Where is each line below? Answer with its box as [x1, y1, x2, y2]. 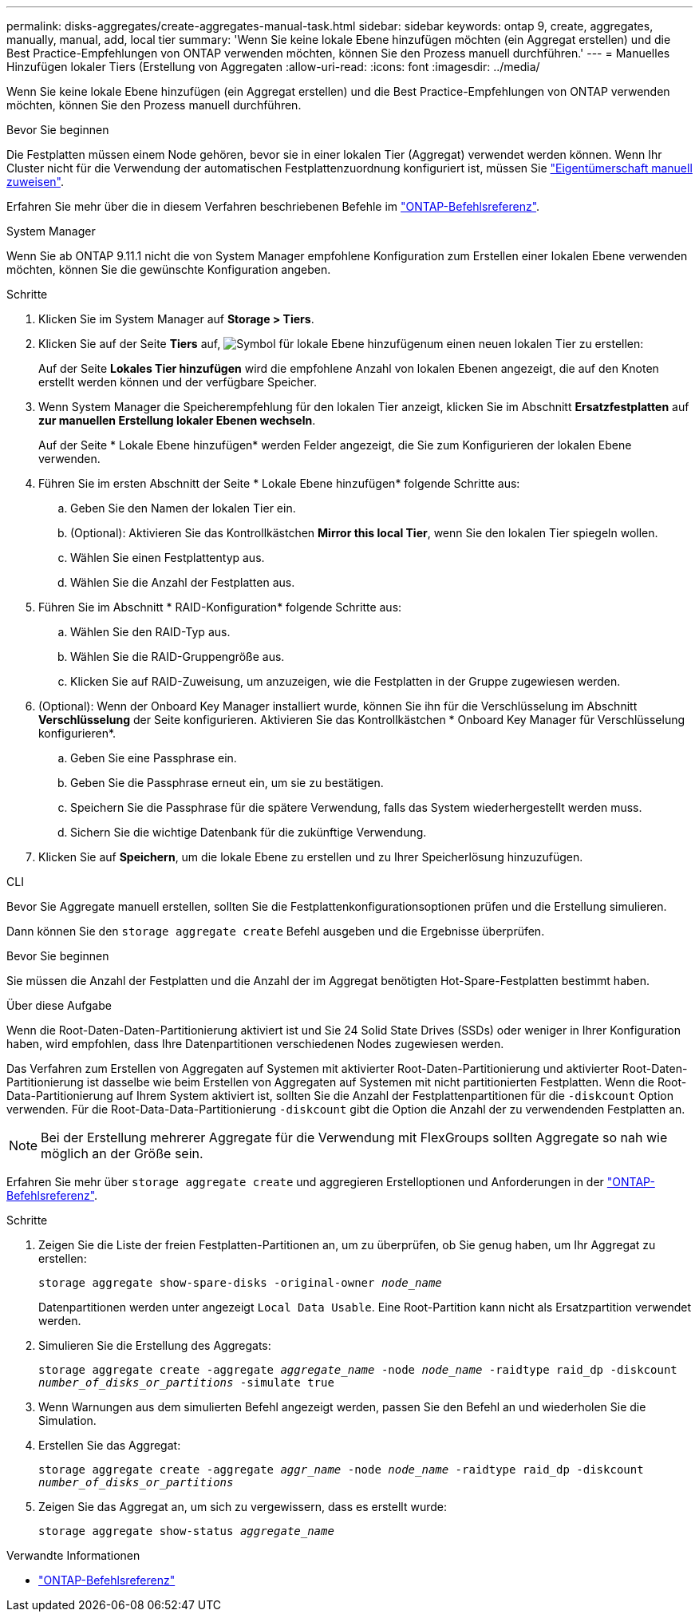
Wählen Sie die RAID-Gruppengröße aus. [70, 650, 285, 663]
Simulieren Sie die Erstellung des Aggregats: [38, 1339, 271, 1352]
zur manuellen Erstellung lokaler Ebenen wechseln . [38, 413, 316, 427]
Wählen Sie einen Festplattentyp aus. [70, 551, 265, 564]
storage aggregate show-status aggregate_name [38, 1525, 334, 1537]
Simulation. [38, 1414, 97, 1427]
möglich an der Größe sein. [41, 1145, 203, 1161]
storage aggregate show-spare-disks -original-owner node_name [38, 1276, 442, 1289]
